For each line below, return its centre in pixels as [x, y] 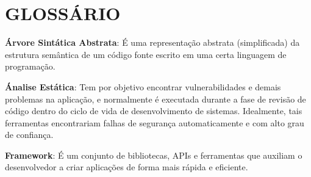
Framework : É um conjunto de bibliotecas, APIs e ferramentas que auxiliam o [154, 155]
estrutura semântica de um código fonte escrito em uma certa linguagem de [146, 54]
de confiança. [29, 135]
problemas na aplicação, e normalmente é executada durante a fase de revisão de [155, 99]
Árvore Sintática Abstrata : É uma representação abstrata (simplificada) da [152, 42]
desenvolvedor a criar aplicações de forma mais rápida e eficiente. [127, 167]
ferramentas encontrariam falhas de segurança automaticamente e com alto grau [155, 122]
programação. [30, 66]
